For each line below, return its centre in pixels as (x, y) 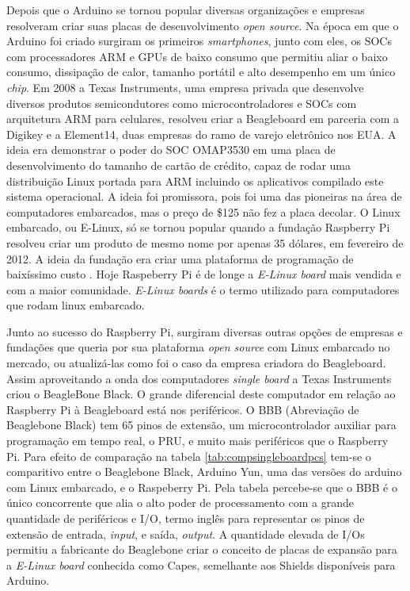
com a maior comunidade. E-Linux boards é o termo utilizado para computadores (203, 289)
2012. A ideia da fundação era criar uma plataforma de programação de (180, 258)
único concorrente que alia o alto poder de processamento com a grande (180, 503)
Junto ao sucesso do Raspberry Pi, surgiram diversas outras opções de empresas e (205, 331)
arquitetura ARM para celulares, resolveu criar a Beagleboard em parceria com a (203, 119)
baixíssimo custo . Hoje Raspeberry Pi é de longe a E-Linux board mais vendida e (204, 274)
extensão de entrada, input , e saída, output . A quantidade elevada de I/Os (186, 533)
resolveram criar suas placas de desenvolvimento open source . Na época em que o (203, 25)
